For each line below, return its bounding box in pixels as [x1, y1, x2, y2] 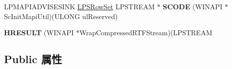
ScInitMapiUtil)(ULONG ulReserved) [4, 11, 118, 21]
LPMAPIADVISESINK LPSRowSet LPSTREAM [4, 1, 155, 11]
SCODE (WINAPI [162, 1, 223, 11]
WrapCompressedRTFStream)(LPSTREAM [79, 27, 212, 38]
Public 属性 [4, 51, 62, 67]
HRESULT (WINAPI [4, 27, 74, 38]
